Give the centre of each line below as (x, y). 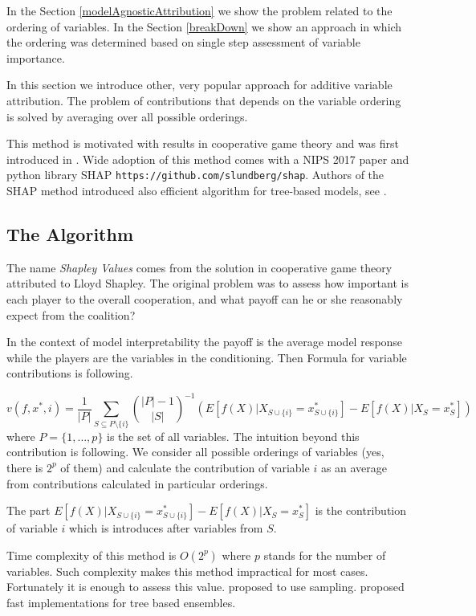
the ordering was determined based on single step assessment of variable (183, 42)
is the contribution (361, 510)
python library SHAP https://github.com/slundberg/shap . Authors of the (195, 175)
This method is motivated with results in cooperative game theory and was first (203, 143)
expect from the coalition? (71, 314)
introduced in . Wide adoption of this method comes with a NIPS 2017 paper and (208, 159)
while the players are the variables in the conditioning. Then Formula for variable (207, 357)
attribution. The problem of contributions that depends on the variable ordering (204, 100)
